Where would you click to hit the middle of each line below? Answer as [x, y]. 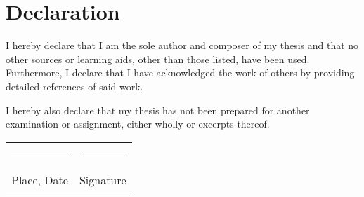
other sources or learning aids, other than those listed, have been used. [158, 59]
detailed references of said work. [74, 86]
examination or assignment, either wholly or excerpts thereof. [138, 124]
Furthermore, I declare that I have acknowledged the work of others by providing [180, 73]
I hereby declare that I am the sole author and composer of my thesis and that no [182, 45]
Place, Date [40, 179]
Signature [103, 179]
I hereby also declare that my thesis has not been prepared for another [158, 110]
